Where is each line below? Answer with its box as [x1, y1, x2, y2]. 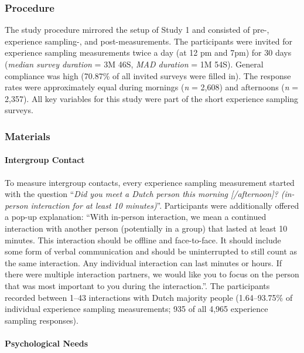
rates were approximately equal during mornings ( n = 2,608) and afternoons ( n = [5, 81, 299, 93]
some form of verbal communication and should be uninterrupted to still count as [5, 245, 298, 257]
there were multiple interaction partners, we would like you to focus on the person [5, 268, 299, 280]
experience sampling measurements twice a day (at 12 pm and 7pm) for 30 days [5, 46, 292, 59]
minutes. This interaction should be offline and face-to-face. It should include [5, 233, 281, 246]
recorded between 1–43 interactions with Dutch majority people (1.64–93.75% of [5, 291, 293, 303]
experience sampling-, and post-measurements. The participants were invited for [5, 35, 292, 47]
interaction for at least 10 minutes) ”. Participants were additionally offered [30, 199, 299, 211]
